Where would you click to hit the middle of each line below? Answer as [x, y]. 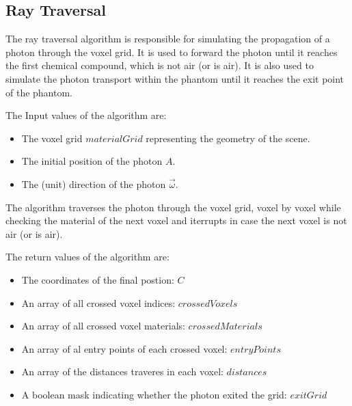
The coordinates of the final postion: [98, 279]
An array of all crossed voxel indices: [98, 302]
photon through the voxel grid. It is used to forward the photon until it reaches [172, 52]
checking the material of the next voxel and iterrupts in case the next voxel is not [176, 220]
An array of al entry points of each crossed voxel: [124, 348]
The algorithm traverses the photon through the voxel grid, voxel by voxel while [173, 207]
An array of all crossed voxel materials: [103, 326]
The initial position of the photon [92, 161]
